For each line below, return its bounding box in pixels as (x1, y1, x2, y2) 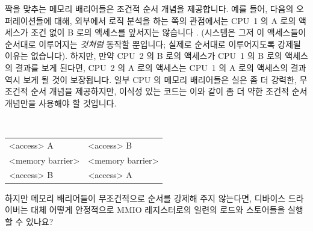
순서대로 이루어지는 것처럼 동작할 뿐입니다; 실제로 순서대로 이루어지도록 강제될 (5, 37, 301, 50)
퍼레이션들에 (5, 14, 52, 26)
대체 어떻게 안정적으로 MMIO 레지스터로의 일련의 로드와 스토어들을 (31, 203, 285, 216)
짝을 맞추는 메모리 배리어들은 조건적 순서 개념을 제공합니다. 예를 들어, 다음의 (5, 2, 294, 14)
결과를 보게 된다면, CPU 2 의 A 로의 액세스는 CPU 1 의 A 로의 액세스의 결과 (15, 61, 306, 73)
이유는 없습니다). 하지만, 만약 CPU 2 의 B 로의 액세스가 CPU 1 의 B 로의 (5, 49, 282, 62)
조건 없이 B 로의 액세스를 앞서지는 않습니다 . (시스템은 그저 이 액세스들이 (31, 26, 306, 38)
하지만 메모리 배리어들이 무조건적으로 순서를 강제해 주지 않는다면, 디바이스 (5, 191, 286, 204)
